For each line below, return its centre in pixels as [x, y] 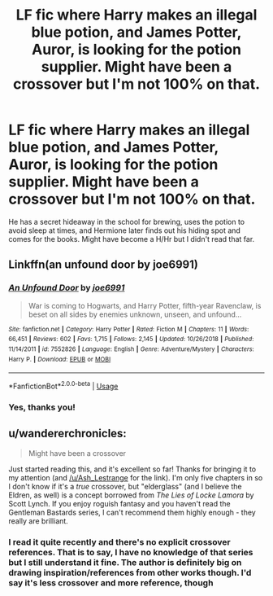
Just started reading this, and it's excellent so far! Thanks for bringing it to [132, 469]
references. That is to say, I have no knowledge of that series [131, 552]
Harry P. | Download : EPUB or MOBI [60, 359]
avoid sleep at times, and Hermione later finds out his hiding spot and [125, 230]
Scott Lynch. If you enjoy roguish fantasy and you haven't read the [120, 503]
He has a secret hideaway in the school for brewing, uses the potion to [127, 221]
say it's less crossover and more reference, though [111, 582]
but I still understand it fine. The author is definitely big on [125, 562]
